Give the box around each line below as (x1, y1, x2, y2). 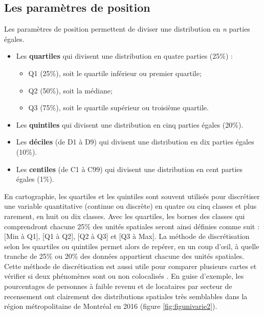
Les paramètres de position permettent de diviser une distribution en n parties (4, 23, 250, 34)
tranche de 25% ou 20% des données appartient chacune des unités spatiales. (4, 251, 245, 261)
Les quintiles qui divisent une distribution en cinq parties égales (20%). (16, 119, 244, 130)
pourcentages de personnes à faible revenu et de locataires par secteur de (4, 281, 232, 292)
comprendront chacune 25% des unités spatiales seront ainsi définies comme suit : (4, 221, 259, 231)
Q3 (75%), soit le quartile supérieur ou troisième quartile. (28, 102, 209, 113)
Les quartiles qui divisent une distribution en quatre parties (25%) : (16, 51, 233, 61)
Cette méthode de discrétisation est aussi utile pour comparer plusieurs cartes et (4, 260, 257, 271)
